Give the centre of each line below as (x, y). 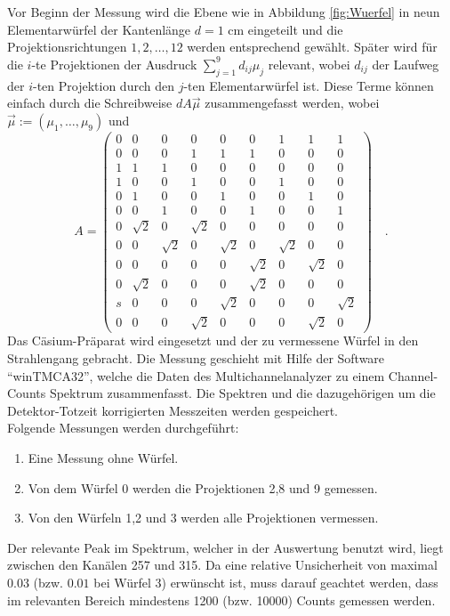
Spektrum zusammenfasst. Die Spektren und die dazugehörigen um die (242, 393)
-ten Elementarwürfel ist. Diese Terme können (309, 85)
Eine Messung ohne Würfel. (103, 458)
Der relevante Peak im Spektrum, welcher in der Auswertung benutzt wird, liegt (225, 547)
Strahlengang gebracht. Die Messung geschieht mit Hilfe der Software (196, 358)
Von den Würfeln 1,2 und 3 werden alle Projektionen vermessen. (203, 518)
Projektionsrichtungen (67, 47)
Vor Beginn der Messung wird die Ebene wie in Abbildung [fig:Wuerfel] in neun (224, 12)
